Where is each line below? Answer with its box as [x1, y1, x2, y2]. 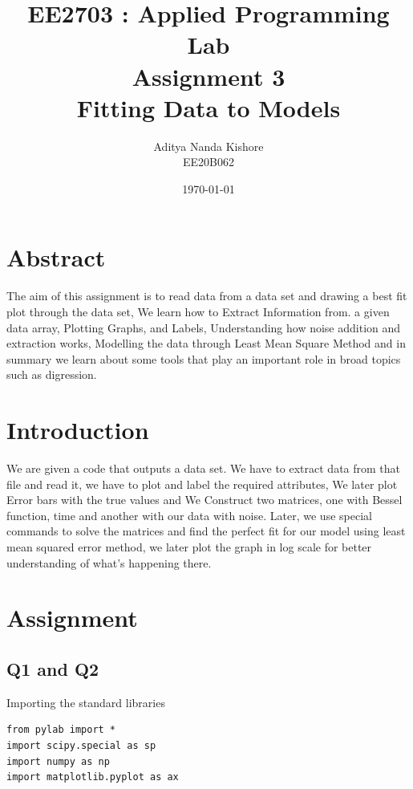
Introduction [6, 413, 149, 446]
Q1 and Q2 [6, 657, 99, 681]
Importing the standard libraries [6, 693, 165, 710]
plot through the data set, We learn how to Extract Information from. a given [6, 303, 390, 319]
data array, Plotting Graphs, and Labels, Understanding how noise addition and [6, 319, 401, 336]
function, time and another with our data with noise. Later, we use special [6, 506, 372, 523]
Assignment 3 [132, 59, 285, 92]
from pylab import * [6, 724, 116, 736]
